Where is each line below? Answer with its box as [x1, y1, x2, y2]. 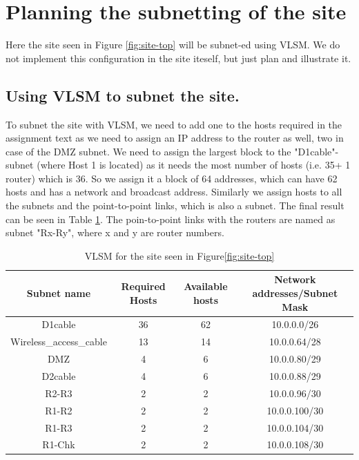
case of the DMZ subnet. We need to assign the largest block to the [6, 144, 291, 158]
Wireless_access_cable [10, 334, 107, 349]
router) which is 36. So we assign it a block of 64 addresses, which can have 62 [6, 171, 338, 185]
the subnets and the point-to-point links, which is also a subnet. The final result [6, 198, 345, 213]
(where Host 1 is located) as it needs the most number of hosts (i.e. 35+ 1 [37, 157, 351, 172]
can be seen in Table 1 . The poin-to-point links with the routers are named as [6, 211, 336, 226]
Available [184, 279, 228, 294]
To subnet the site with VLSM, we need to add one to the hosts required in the [6, 117, 342, 131]
